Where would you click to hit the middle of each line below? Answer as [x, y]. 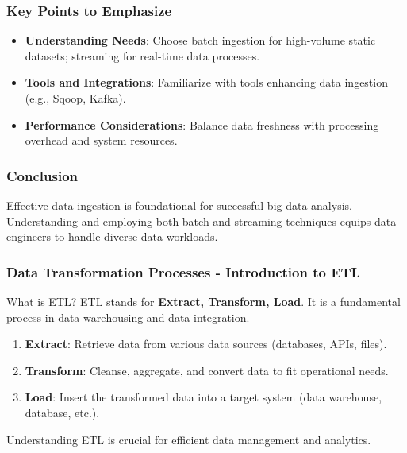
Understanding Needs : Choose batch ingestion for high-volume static [200, 40]
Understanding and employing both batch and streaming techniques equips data [202, 221]
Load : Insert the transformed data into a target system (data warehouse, [203, 397]
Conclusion [42, 175]
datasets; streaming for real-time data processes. [142, 55]
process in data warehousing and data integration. [128, 317]
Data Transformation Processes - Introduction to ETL [183, 271]
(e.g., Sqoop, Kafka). [75, 98]
